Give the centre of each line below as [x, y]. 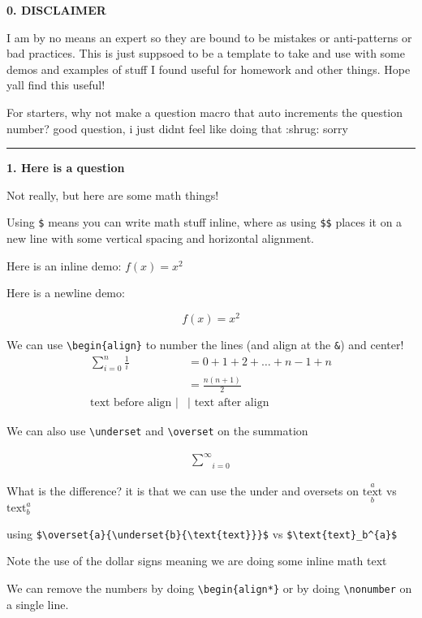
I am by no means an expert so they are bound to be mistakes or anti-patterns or [209, 37]
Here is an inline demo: [64, 265]
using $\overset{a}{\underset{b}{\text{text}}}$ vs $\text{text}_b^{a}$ [202, 533]
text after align [232, 403]
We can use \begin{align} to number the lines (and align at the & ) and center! [205, 344]
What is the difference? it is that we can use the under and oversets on [183, 491]
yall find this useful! [56, 85]
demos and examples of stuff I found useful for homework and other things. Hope [209, 69]
